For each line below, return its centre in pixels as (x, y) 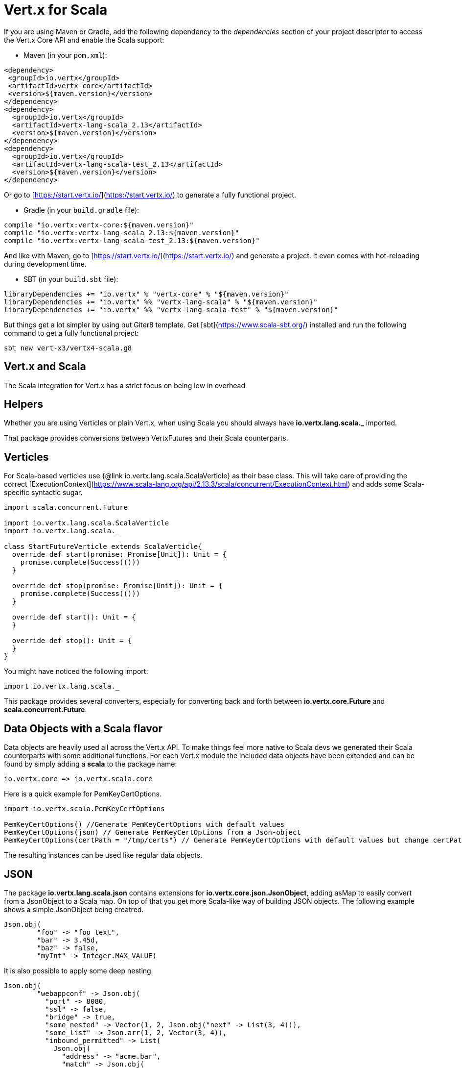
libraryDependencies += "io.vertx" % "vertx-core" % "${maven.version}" (146, 294)
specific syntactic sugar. (43, 493)
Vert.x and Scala (45, 367)
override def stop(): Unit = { (72, 641)
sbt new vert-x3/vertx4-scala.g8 (68, 348)
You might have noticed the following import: (76, 671)
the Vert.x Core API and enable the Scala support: (84, 40)
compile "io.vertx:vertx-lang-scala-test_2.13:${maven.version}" (132, 240)
